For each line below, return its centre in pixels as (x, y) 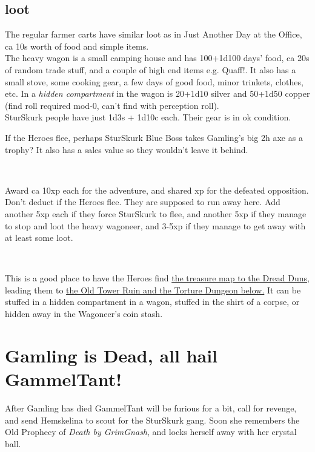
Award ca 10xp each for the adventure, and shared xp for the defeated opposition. (157, 190)
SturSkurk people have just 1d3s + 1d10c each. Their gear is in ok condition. (148, 117)
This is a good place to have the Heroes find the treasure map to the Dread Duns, (157, 278)
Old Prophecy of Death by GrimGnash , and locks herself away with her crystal (151, 432)
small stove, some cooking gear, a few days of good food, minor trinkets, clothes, (154, 81)
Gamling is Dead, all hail (111, 355)
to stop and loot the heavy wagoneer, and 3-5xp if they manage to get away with (155, 225)
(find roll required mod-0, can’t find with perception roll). (112, 105)
